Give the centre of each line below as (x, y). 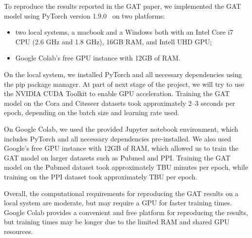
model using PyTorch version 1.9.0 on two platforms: (84, 15)
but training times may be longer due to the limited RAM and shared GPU (117, 222)
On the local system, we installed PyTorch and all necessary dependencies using (123, 74)
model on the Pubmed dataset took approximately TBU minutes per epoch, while (126, 167)
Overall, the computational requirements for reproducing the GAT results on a (121, 193)
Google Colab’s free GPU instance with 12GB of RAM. (98, 58)
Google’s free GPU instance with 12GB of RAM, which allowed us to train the (121, 148)
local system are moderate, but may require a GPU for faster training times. (118, 203)
